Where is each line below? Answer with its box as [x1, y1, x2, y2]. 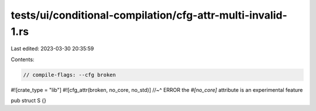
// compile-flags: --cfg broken [23, 71, 116, 78]
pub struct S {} [11, 97, 47, 104]
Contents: [11, 56, 35, 63]
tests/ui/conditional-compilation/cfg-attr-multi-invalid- [11, 9, 288, 22]
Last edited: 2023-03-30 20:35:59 [11, 45, 94, 52]
